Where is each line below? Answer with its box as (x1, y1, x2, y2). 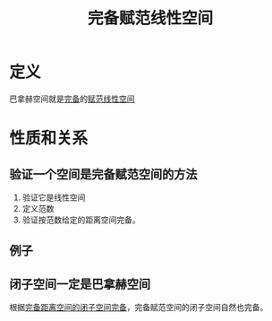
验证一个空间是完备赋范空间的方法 (9, 167, 198, 182)
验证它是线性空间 (21, 192, 86, 203)
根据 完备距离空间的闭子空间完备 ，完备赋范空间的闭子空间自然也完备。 (9, 302, 268, 313)
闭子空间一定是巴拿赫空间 (9, 276, 150, 291)
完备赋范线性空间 (87, 8, 213, 29)
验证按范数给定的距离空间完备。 (21, 214, 140, 225)
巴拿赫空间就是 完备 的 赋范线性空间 (9, 93, 135, 104)
